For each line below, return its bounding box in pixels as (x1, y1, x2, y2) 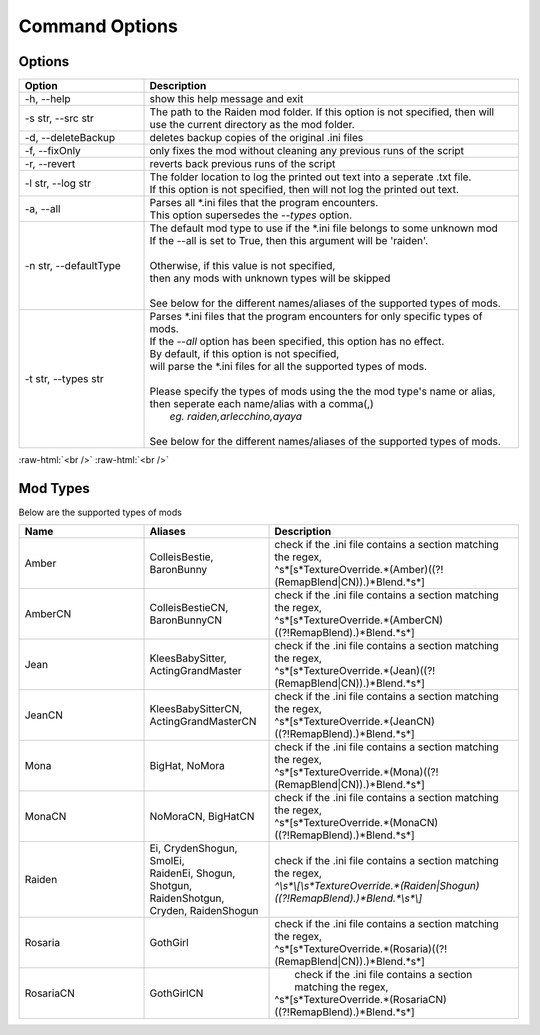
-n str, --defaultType (24, 259, 122, 273)
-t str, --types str (24, 372, 104, 386)
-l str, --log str (24, 176, 92, 190)
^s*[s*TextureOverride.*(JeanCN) (274, 715, 435, 729)
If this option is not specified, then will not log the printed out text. (149, 183, 459, 197)
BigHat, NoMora (149, 759, 225, 773)
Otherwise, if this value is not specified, (149, 259, 336, 273)
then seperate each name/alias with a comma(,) (149, 397, 374, 411)
